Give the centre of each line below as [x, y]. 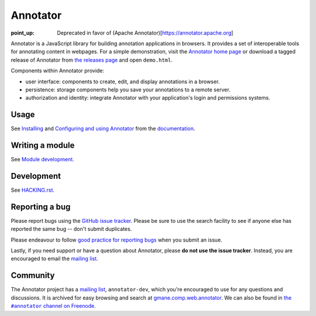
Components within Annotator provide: [58, 71]
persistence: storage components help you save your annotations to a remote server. [128, 89]
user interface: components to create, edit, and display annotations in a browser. [123, 81]
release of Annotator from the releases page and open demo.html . [92, 60]
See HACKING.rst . [33, 190]
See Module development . [42, 159]
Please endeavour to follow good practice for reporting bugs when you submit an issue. [116, 240]
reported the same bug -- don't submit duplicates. [71, 229]
